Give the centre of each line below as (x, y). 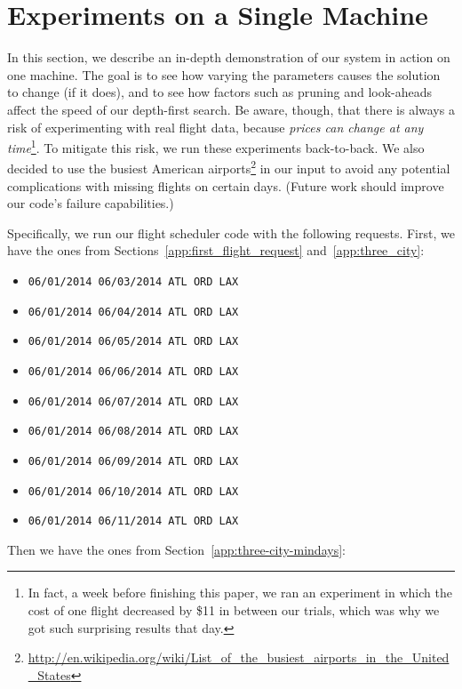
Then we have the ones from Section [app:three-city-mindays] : (176, 549)
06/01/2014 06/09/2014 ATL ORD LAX (133, 461)
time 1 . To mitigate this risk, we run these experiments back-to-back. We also (216, 146)
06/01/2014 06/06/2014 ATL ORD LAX (133, 371)
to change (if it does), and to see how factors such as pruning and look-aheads (220, 92)
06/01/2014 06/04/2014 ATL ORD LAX (133, 312)
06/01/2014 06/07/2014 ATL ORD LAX (133, 401)
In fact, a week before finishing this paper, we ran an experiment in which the (240, 593)
